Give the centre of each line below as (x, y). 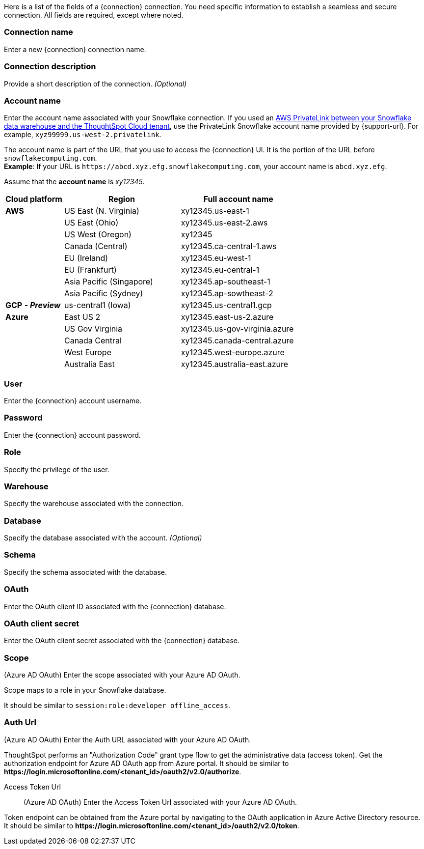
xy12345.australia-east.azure (235, 364)
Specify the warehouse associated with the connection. (94, 504)
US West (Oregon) (98, 235)
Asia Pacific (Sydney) (104, 294)
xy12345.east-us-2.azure (227, 317)
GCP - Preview (33, 305)
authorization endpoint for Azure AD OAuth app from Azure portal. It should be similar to (146, 763)
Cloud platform (34, 199)
